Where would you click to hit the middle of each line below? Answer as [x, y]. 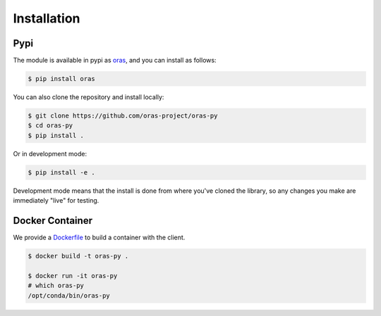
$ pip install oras [61, 79]
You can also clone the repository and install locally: [89, 97]
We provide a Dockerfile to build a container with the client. [99, 238]
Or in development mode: [50, 153]
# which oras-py [56, 286]
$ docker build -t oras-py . [78, 256]
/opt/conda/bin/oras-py [69, 295]
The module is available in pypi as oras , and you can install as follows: [115, 61]
